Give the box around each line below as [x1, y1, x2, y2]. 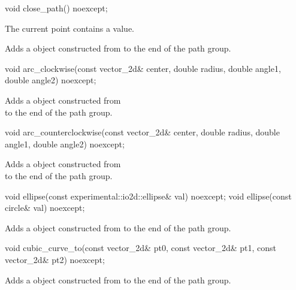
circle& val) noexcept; [5, 201, 85, 214]
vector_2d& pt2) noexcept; [5, 253, 105, 265]
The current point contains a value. [5, 22, 134, 34]
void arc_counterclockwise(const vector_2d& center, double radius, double [5, 126, 280, 138]
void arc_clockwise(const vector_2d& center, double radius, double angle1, [5, 62, 281, 74]
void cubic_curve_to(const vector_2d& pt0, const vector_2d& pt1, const [5, 241, 277, 254]
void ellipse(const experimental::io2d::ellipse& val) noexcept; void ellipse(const [5, 189, 292, 202]
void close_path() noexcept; [5, 2, 108, 14]
